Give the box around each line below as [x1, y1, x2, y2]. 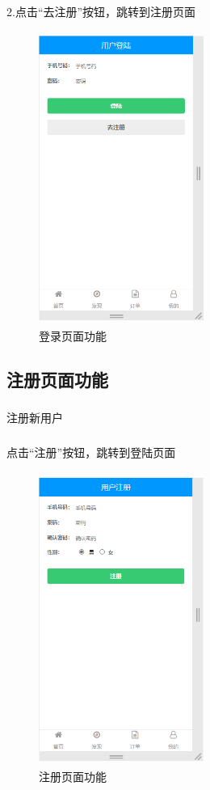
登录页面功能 [39, 327, 107, 344]
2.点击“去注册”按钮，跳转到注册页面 [6, 3, 196, 19]
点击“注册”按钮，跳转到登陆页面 [6, 443, 176, 460]
